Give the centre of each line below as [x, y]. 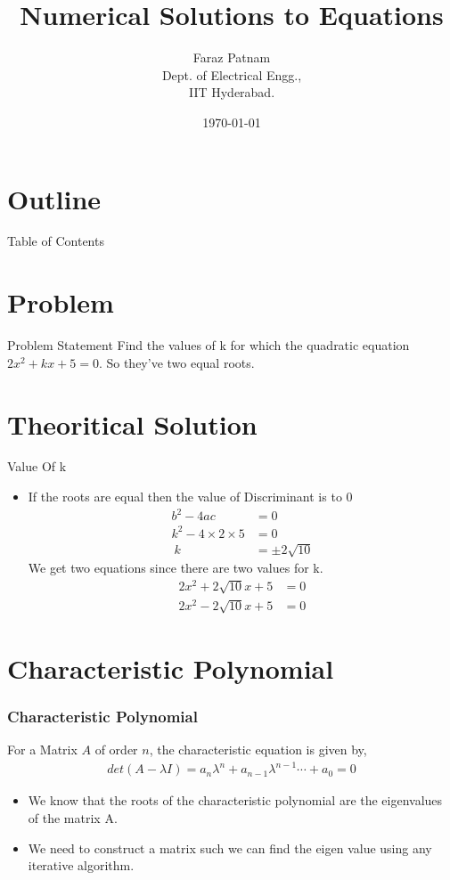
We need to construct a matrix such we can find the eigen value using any [230, 847]
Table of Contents [56, 241]
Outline [54, 198]
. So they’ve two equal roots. [176, 362]
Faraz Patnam [232, 57]
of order [116, 750]
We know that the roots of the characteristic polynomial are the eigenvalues [235, 800]
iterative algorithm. [81, 865]
